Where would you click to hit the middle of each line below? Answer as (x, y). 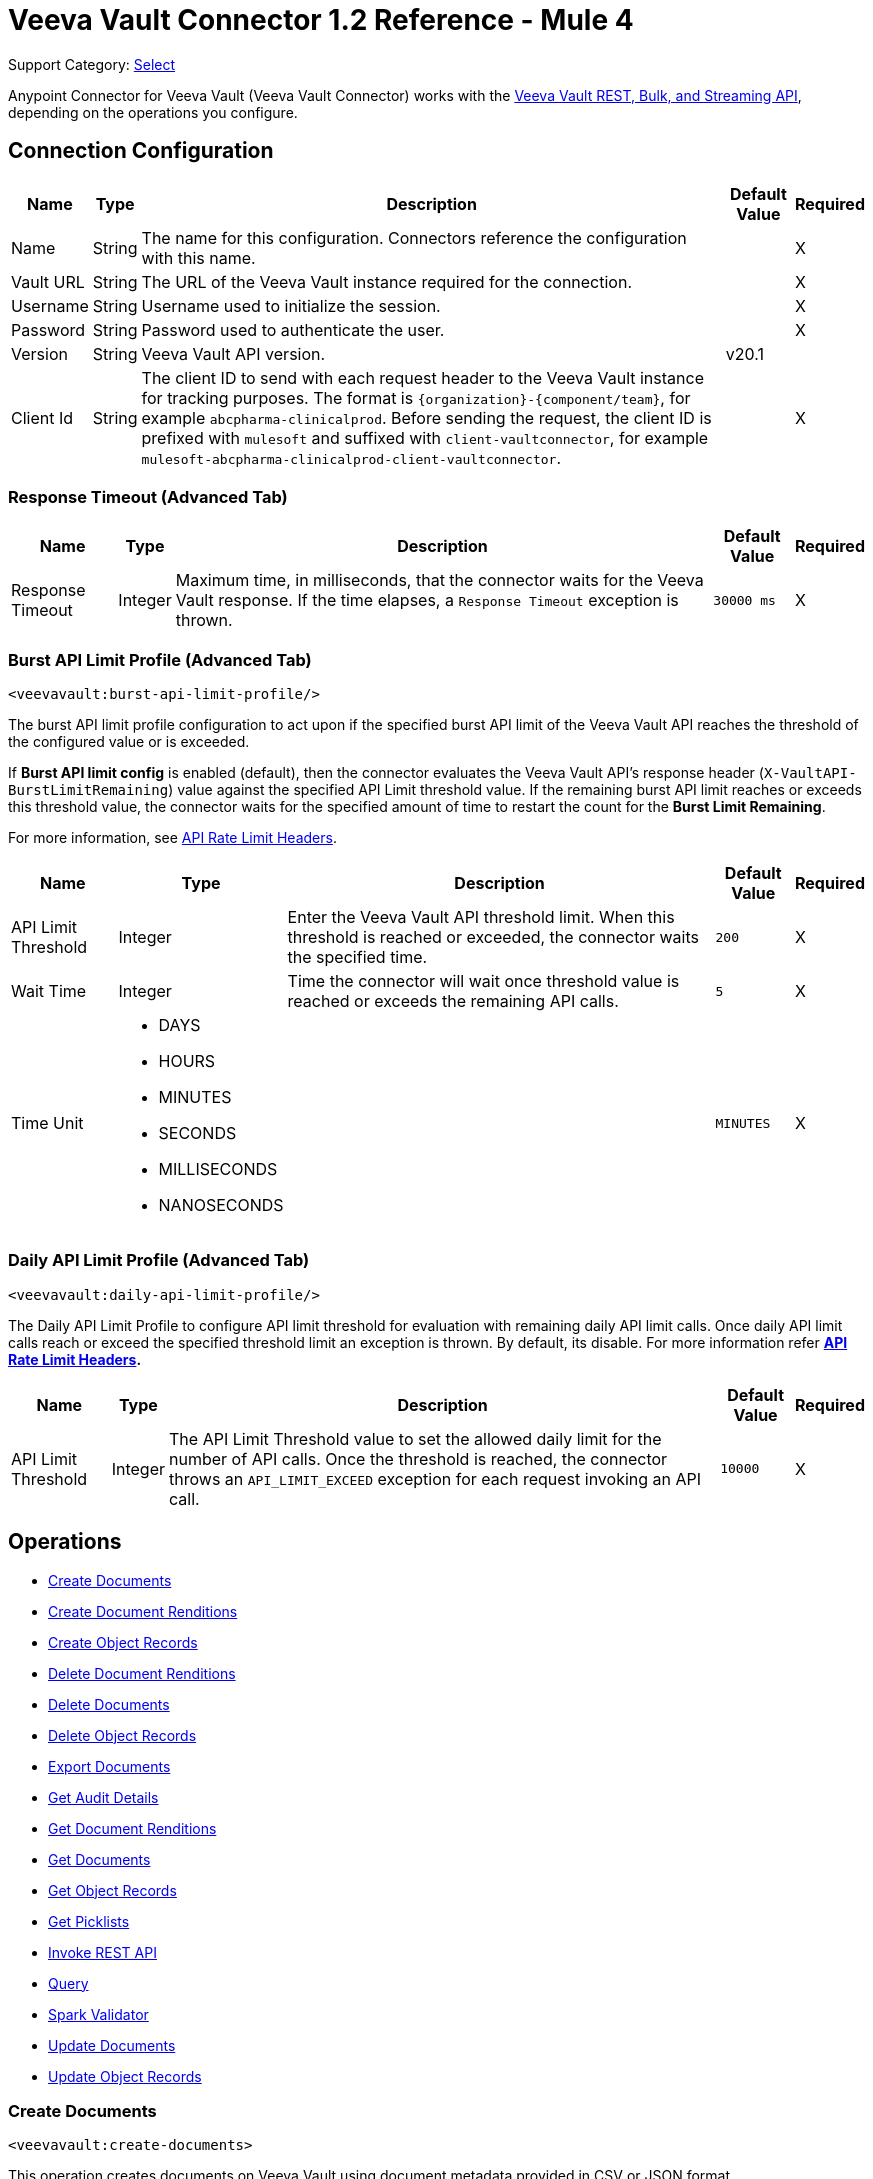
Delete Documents (109, 1704)
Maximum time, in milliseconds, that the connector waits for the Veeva (439, 580)
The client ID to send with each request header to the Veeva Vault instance (422, 377)
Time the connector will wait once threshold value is (483, 981)
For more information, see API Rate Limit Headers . (172, 838)
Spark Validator (98, 2014)
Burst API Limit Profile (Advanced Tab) (160, 659)
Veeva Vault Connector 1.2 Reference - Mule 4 (321, 20)
